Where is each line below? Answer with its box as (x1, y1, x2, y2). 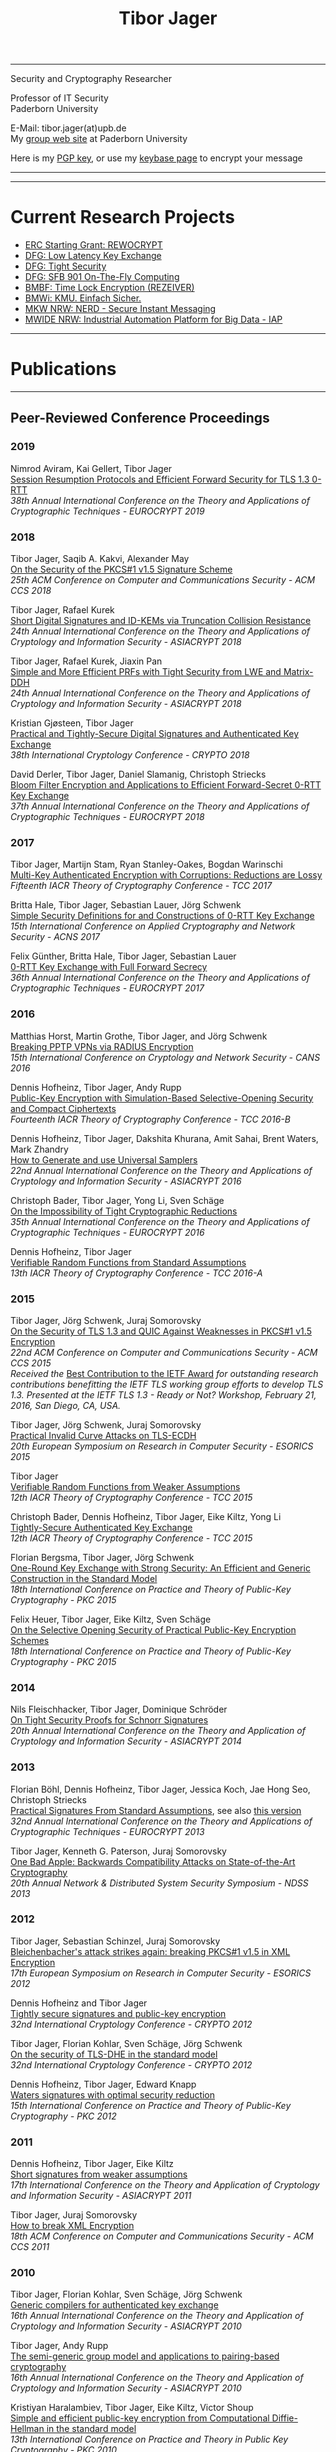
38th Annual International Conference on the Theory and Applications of (10, 494, 310, 506)
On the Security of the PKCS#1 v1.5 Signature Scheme (10, 563, 233, 576)
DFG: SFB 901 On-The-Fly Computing (24, 271, 180, 283)
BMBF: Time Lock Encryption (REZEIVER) (24, 282, 195, 294)
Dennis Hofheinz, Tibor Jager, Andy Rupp (10, 1081, 182, 1093)
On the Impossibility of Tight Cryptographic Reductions (10, 1205, 238, 1217)
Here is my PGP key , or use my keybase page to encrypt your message (10, 152, 303, 164)
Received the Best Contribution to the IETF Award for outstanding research (10, 1367, 319, 1379)
